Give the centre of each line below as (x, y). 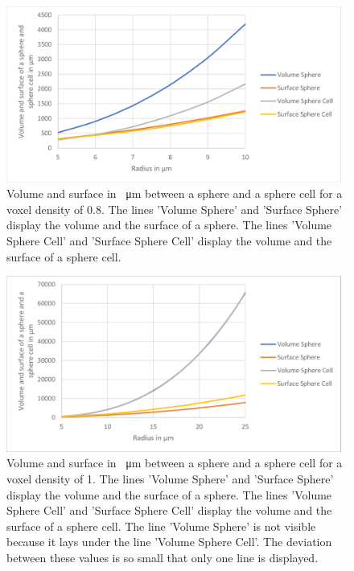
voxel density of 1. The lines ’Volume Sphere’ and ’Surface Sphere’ (170, 479)
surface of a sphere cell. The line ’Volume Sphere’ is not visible (161, 526)
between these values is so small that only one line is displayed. (163, 557)
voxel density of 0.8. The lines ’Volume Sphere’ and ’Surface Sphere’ (175, 209)
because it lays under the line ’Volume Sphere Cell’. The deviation (169, 542)
